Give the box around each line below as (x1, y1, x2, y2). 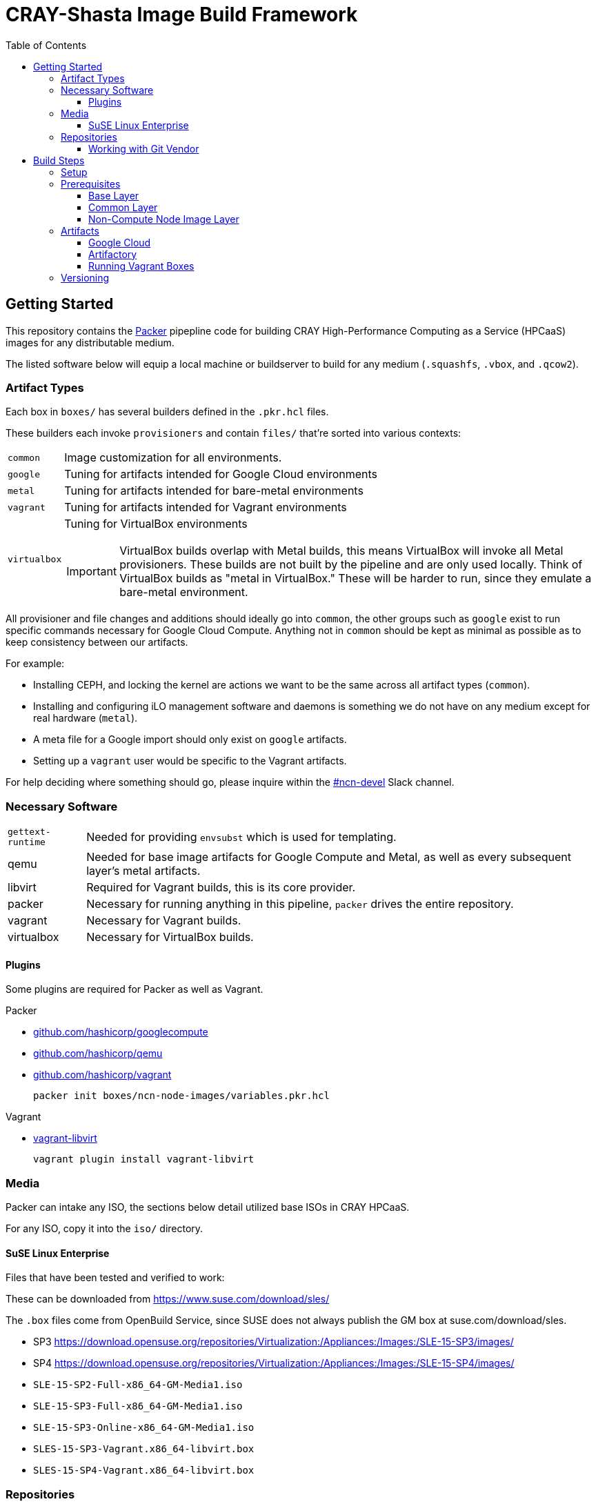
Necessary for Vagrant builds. (86, 913, 241, 928)
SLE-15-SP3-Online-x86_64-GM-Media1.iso (33, 1422, 255, 1434)
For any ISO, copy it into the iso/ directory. (6, 1223, 203, 1235)
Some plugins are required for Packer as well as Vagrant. (6, 983, 264, 996)
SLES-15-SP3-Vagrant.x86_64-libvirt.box (33, 1443, 255, 1455)
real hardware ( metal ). (33, 712, 138, 724)
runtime (8, 837, 46, 848)
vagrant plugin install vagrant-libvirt (33, 1154, 255, 1165)
